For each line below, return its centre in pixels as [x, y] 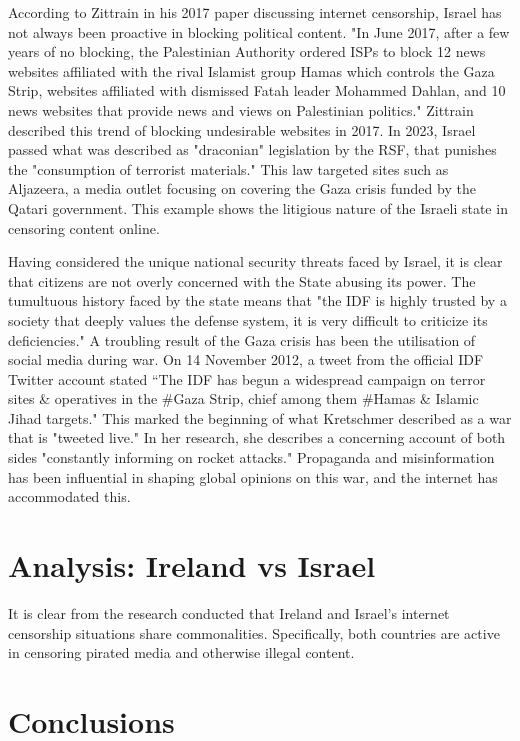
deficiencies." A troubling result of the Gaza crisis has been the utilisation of [242, 339]
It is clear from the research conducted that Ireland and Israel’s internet [229, 612]
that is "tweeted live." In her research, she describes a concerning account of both [257, 437]
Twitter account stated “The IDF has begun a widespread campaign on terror [247, 378]
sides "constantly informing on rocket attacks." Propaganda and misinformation [251, 457]
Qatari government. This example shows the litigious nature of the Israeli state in [258, 207]
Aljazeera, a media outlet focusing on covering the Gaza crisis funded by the [242, 188]
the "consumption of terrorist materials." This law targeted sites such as [228, 168]
